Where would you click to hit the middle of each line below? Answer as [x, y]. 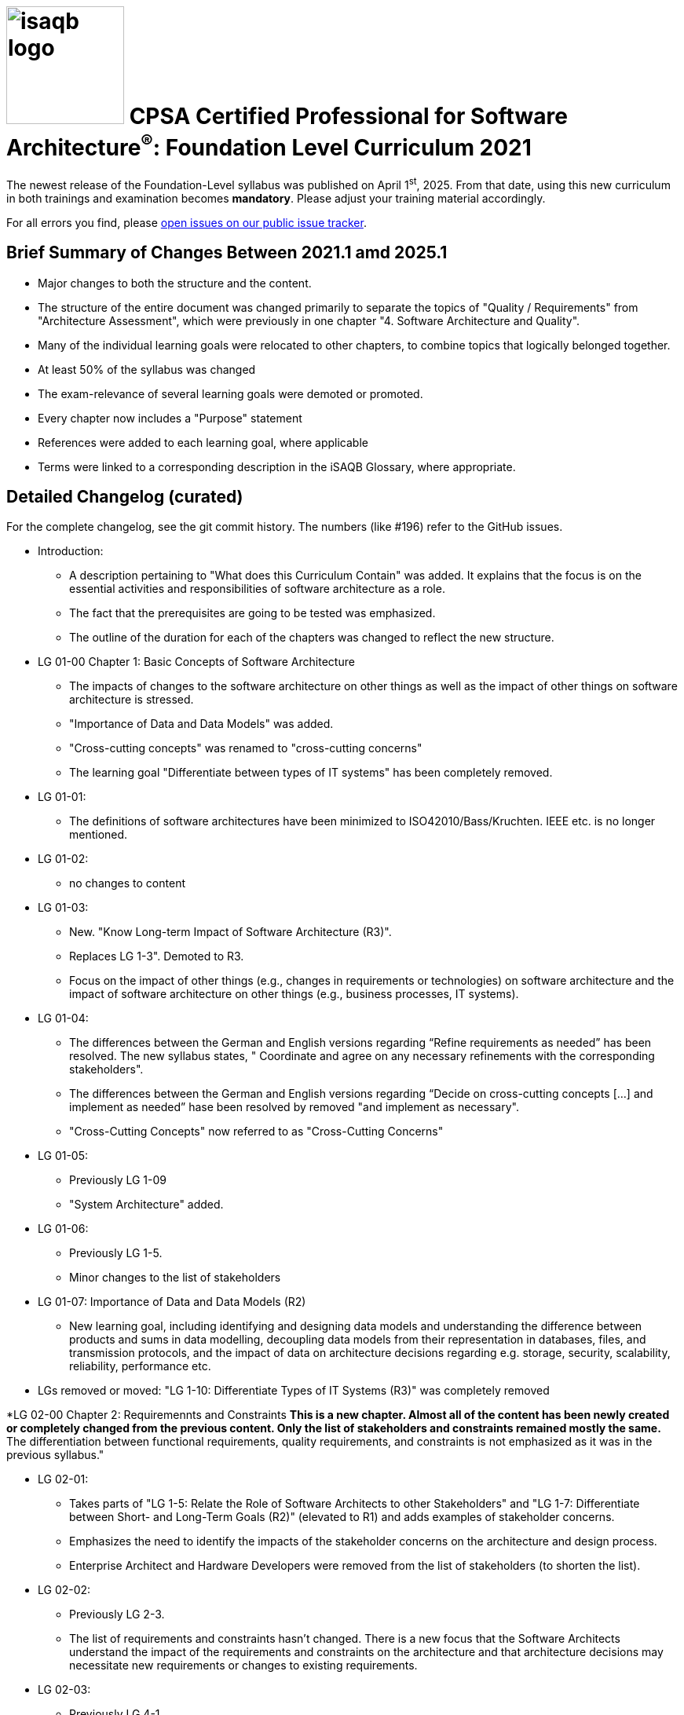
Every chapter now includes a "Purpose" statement [170, 418]
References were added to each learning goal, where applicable [203, 442]
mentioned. [99, 835]
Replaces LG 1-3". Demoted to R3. [157, 956]
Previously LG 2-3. [117, 1614]
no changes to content [127, 883]
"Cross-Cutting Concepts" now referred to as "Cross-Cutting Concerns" [256, 1132]
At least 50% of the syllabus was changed [147, 369]
